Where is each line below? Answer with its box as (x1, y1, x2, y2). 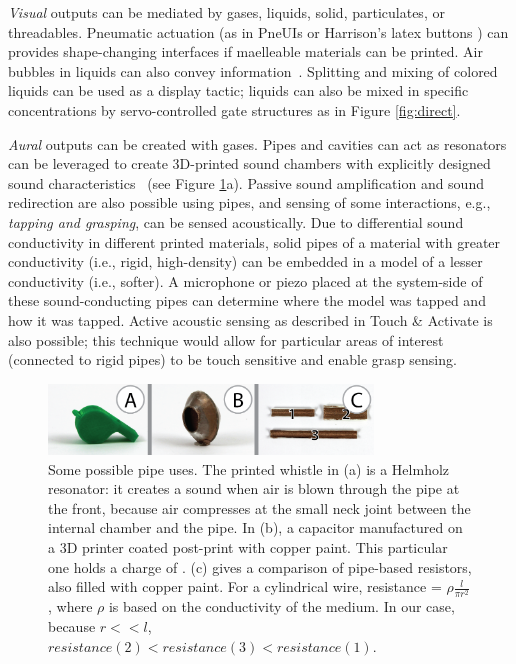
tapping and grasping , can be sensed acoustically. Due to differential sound (8, 211, 464, 232)
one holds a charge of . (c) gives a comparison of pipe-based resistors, (48, 556, 472, 577)
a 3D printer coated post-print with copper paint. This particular (48, 537, 448, 557)
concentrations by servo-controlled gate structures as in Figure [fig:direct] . (8, 99, 461, 120)
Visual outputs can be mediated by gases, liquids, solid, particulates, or (8, 2, 445, 22)
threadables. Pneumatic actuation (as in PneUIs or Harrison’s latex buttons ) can (8, 21, 509, 42)
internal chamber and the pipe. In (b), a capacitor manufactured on (48, 517, 463, 538)
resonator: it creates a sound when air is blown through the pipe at (48, 478, 460, 499)
